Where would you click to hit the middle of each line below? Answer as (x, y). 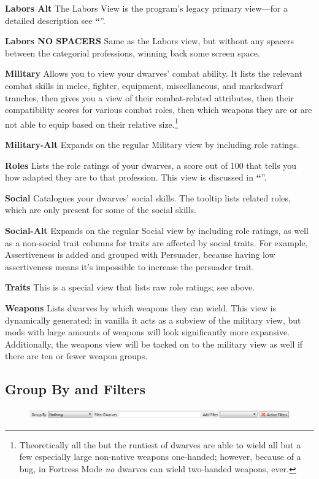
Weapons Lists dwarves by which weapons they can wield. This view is (140, 307)
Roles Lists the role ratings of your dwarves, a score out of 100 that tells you (151, 165)
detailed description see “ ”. (55, 20)
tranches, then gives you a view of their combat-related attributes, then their (149, 97)
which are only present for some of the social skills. (101, 210)
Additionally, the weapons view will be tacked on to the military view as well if (154, 344)
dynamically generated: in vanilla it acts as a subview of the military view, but (153, 320)
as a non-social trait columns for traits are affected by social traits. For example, (156, 242)
